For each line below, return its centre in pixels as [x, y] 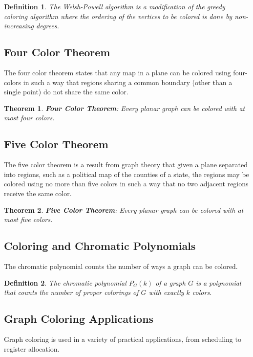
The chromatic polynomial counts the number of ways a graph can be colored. [121, 266]
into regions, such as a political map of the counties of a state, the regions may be [126, 174]
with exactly [166, 292]
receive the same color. [38, 193]
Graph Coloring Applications [79, 319]
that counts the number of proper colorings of [71, 292]
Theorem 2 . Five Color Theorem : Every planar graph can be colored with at [124, 210]
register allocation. [32, 348]
